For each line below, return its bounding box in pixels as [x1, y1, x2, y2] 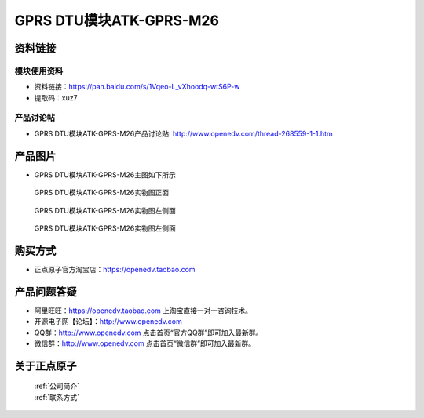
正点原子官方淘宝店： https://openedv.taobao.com [34, 264, 196, 274]
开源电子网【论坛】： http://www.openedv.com [34, 317, 182, 326]
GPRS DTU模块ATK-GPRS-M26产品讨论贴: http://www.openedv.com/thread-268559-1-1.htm [34, 129, 333, 138]
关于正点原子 [14, 359, 77, 373]
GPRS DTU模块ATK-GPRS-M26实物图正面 [34, 188, 169, 198]
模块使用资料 [14, 65, 64, 76]
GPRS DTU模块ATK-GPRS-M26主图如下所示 [34, 169, 176, 180]
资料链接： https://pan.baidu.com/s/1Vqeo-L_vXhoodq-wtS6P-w [34, 82, 240, 92]
